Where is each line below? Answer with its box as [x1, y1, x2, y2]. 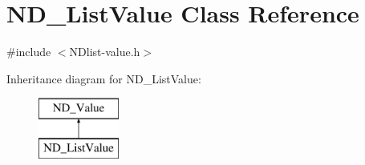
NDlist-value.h [69, 43, 140, 60]
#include [6, 43, 51, 60]
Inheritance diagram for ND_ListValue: [6, 70, 201, 87]
